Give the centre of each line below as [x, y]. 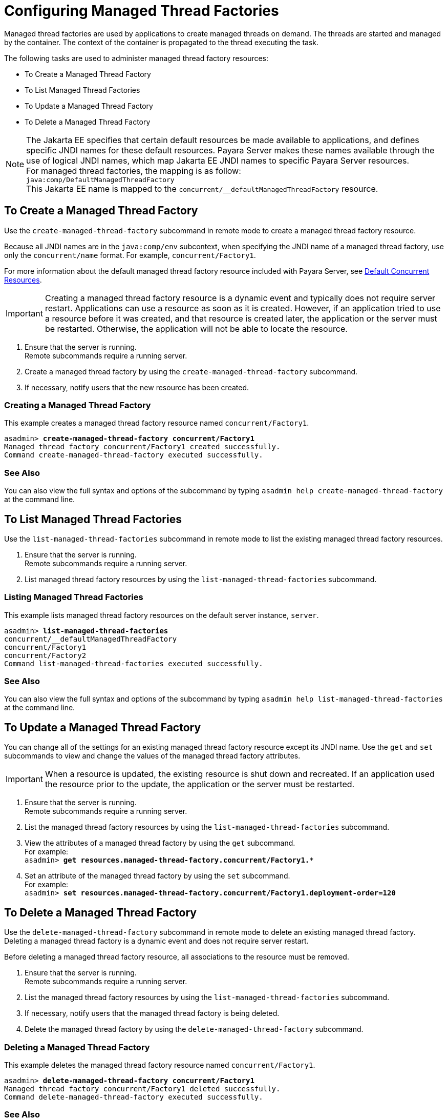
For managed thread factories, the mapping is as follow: [134, 171]
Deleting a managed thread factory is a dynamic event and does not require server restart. [156, 941]
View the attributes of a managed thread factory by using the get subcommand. [160, 843]
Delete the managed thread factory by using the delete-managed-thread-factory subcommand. [194, 1029]
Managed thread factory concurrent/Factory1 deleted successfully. [142, 1089]
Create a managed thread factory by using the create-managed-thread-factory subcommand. [191, 371]
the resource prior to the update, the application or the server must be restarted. [200, 784]
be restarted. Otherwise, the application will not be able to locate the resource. [196, 328]
